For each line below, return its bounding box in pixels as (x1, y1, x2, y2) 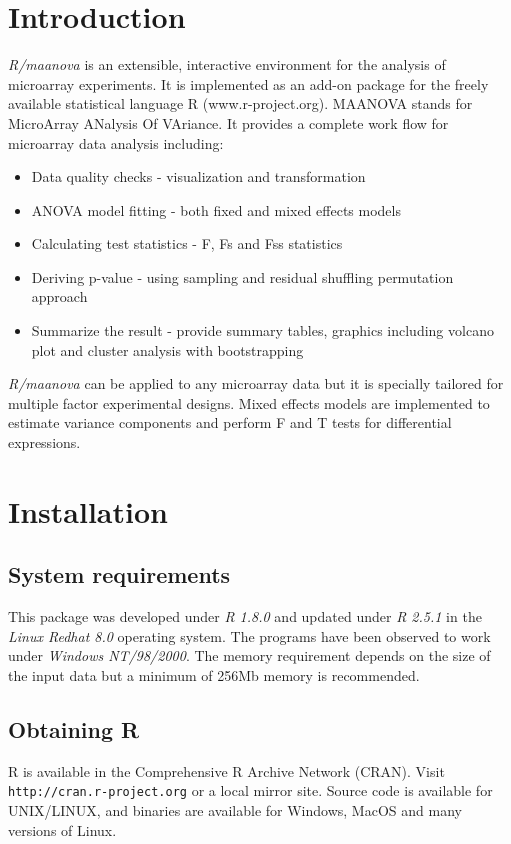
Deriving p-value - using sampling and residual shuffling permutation (31, 266, 454, 287)
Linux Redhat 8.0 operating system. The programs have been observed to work (8, 625, 491, 646)
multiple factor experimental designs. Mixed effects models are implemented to (8, 392, 490, 413)
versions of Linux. (8, 819, 117, 840)
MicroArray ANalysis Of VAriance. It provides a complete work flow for (8, 112, 449, 133)
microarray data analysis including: (8, 132, 224, 153)
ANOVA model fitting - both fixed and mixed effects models (31, 199, 401, 220)
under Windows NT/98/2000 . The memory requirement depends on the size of (8, 645, 491, 666)
